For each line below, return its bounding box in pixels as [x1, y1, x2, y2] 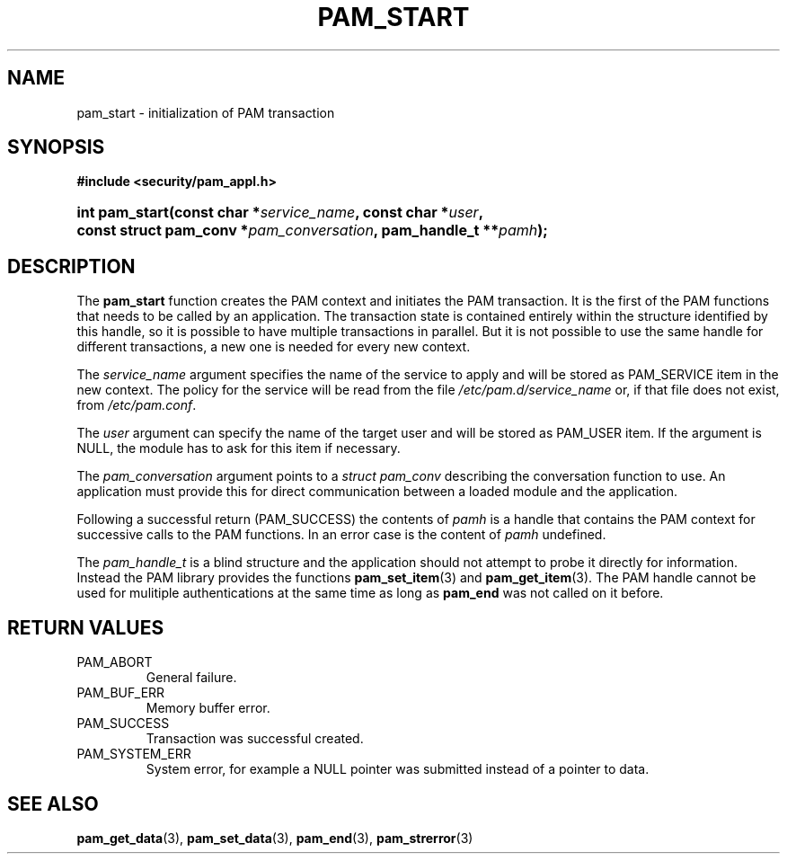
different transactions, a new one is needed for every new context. [76, 339, 471, 355]
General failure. [146, 670, 237, 686]
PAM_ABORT [76, 654, 153, 670]
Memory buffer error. [146, 700, 270, 716]
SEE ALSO [7, 792, 99, 815]
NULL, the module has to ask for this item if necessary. [76, 440, 401, 457]
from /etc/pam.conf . [76, 397, 197, 413]
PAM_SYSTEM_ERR [76, 746, 191, 762]
